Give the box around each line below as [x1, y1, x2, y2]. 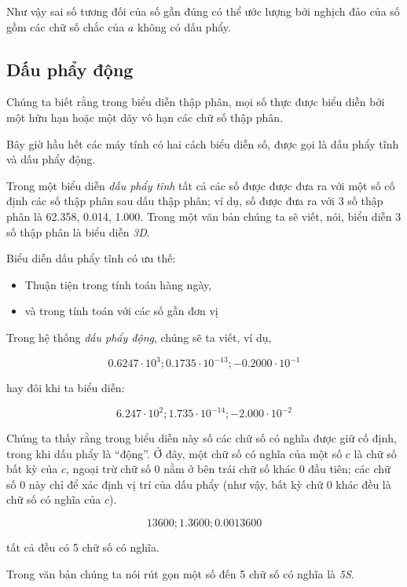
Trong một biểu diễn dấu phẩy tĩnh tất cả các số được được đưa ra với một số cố [6, 177, 395, 193]
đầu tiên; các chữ [308, 460, 390, 477]
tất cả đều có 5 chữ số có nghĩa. [6, 539, 159, 556]
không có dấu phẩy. [137, 18, 231, 35]
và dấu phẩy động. [6, 151, 96, 167]
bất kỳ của [6, 460, 58, 477]
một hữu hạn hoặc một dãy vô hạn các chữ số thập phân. [6, 108, 284, 125]
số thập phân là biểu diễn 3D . [6, 223, 150, 240]
